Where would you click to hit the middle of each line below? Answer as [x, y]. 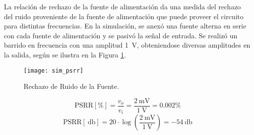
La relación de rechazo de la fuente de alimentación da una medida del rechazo [123, 6]
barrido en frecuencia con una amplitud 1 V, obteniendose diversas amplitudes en [127, 45]
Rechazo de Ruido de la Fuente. [71, 86]
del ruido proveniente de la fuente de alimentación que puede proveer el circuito [124, 16]
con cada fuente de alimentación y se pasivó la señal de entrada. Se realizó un [121, 35]
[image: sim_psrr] [54, 70]
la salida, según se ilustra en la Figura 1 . [65, 54]
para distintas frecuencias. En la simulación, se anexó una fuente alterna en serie [125, 26]
